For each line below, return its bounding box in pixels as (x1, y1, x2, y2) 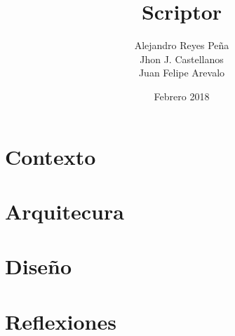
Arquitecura (5, 196, 124, 225)
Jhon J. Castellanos (140, 51, 224, 66)
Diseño (5, 252, 72, 281)
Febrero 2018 (154, 88, 210, 103)
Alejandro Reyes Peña (134, 38, 229, 53)
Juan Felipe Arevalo (138, 65, 225, 80)
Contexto (5, 142, 96, 170)
